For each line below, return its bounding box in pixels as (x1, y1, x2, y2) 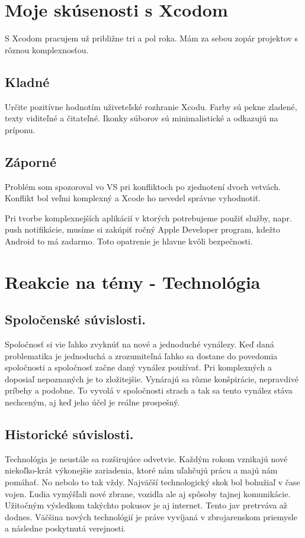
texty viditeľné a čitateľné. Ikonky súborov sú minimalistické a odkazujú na (5, 112, 278, 124)
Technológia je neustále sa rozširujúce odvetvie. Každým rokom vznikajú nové (5, 452, 288, 465)
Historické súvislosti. (5, 425, 134, 443)
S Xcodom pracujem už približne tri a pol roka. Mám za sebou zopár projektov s (5, 32, 298, 44)
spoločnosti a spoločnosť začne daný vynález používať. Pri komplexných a (5, 361, 272, 373)
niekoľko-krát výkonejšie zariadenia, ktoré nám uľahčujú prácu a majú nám (5, 464, 278, 476)
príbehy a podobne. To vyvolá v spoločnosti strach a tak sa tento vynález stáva (5, 384, 293, 397)
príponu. (5, 123, 36, 136)
